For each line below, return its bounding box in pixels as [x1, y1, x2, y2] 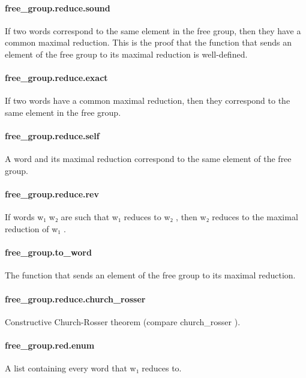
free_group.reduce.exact [5, 71, 108, 84]
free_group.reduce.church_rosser [5, 292, 146, 305]
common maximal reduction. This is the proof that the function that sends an [5, 36, 292, 49]
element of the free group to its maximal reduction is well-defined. [5, 47, 248, 60]
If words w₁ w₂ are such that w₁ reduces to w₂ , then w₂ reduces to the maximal [5, 211, 298, 223]
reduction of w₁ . [5, 222, 66, 235]
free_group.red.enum [5, 338, 95, 351]
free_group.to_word [5, 246, 92, 259]
